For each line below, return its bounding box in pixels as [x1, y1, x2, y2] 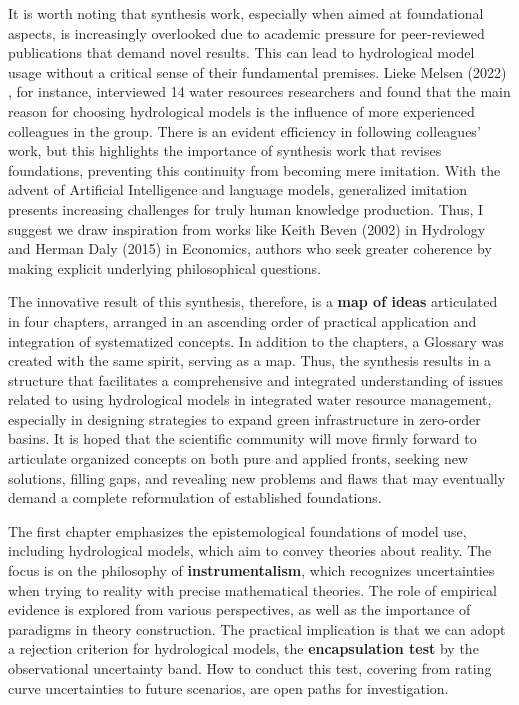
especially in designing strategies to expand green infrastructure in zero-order [8, 408, 481, 429]
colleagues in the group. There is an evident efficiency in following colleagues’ [8, 120, 481, 141]
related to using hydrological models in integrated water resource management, [8, 389, 492, 410]
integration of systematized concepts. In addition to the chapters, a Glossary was [8, 330, 504, 351]
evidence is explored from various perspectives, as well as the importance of [8, 599, 471, 620]
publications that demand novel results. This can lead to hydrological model [8, 42, 475, 63]
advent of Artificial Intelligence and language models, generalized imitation [8, 179, 468, 200]
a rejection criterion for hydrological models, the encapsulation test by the [8, 638, 479, 659]
